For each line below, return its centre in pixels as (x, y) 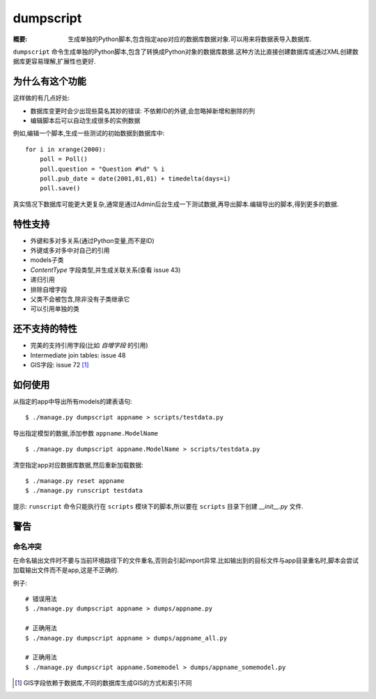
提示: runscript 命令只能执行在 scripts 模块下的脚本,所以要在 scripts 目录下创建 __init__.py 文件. (158, 506)
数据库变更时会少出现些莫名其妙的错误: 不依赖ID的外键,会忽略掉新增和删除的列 (143, 111)
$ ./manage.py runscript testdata (84, 491)
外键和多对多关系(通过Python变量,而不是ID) (92, 240)
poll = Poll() (64, 159)
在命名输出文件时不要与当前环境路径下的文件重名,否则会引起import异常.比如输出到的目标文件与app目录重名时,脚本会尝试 (186, 560)
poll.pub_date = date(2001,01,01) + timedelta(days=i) (135, 178)
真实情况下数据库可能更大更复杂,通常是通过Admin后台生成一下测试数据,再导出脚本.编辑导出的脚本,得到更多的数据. (176, 204)
